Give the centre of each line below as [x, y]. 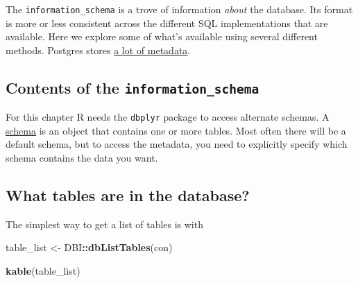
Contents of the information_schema [133, 87]
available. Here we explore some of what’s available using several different [162, 36]
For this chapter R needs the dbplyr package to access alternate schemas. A [168, 117]
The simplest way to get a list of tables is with [104, 224]
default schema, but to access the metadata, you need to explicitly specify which [177, 144]
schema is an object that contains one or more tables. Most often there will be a [176, 130]
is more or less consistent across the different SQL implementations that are [167, 23]
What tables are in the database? [128, 195]
